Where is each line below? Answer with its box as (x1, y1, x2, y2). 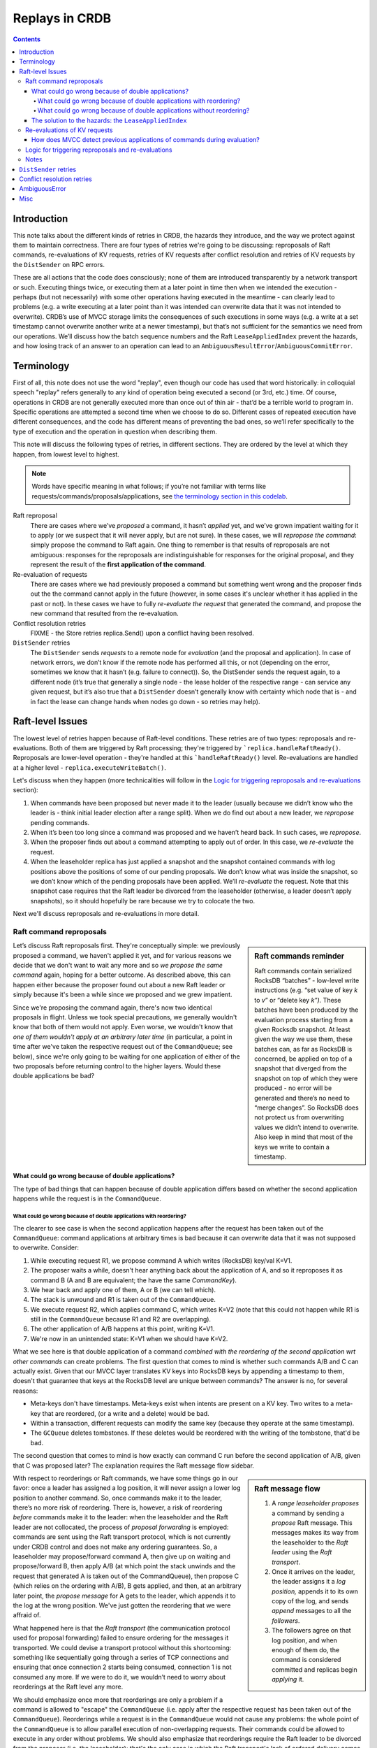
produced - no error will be (254, 1084, 332, 1092)
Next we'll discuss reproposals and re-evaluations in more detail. (13, 910, 200, 918)
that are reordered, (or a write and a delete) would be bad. (42, 1409, 209, 1417)
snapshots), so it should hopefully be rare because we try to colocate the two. (30, 896, 255, 905)
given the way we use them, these (254, 1035, 353, 1043)
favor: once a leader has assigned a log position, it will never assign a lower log (13, 1484, 241, 1492)
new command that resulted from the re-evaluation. (30, 609, 179, 618)
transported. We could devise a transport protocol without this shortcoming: (13, 1643, 232, 1652)
